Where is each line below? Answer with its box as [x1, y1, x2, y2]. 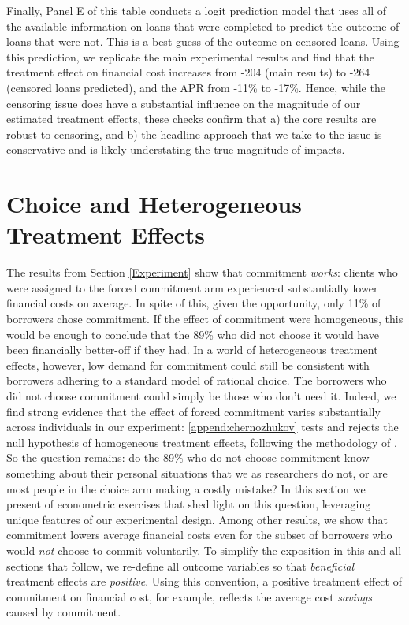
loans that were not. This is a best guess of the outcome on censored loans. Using [6, 33, 400, 50]
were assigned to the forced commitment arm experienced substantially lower [6, 279, 378, 296]
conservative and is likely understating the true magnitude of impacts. [6, 141, 345, 158]
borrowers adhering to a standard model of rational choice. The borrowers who [6, 372, 387, 389]
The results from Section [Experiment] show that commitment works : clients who [6, 264, 398, 281]
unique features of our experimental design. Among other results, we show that [6, 511, 388, 527]
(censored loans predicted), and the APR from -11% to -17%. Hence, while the [6, 79, 385, 95]
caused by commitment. [6, 604, 121, 620]
